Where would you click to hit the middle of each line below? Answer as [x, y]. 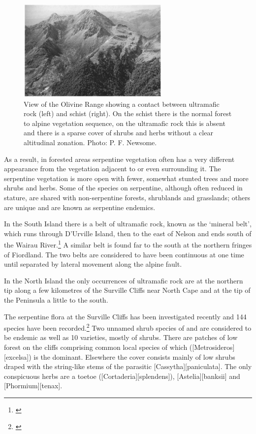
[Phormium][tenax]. [33, 386]
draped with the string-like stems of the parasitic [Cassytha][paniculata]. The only [128, 366]
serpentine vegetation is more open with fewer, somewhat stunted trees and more [126, 178]
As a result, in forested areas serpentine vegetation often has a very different [119, 159]
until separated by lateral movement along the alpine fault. [93, 264]
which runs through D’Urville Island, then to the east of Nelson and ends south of [128, 233]
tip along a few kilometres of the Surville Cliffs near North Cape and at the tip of [127, 290]
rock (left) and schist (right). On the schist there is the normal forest [128, 113]
